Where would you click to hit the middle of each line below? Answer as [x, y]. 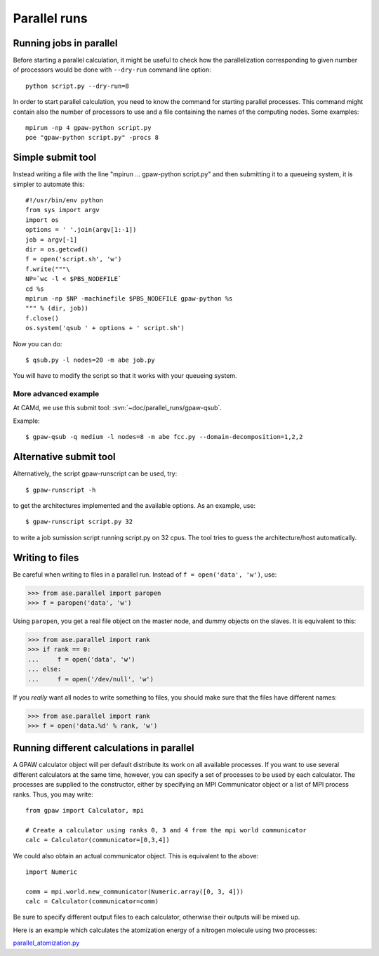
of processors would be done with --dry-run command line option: [112, 70]
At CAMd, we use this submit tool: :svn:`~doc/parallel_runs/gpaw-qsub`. [118, 408]
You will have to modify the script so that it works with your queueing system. [125, 376]
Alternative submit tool [64, 457]
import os [42, 220]
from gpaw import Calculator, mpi [85, 810]
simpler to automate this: [49, 184]
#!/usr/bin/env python [65, 201]
